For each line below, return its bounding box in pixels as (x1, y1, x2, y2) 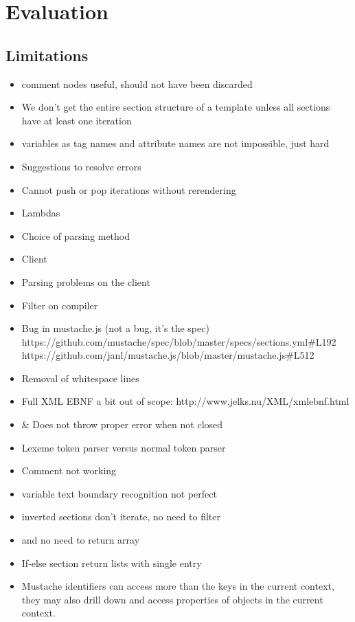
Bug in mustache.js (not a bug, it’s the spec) (21, 321, 209, 335)
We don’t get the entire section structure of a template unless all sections (21, 100, 330, 114)
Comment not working (21, 463, 117, 478)
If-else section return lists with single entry (21, 555, 202, 570)
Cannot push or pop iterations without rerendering (21, 182, 236, 197)
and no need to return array (21, 533, 140, 547)
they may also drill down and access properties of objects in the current (21, 592, 323, 606)
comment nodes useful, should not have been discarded (21, 76, 253, 91)
